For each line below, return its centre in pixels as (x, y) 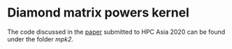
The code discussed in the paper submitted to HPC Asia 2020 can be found (116, 32)
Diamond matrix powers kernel (99, 13)
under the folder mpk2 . (41, 39)
